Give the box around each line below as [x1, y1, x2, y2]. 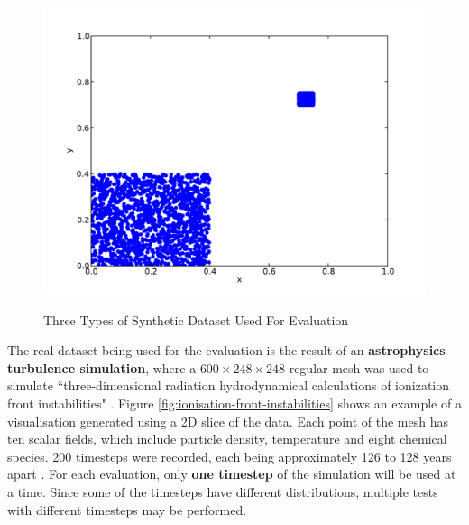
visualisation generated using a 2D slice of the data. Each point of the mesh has [7, 411, 448, 430]
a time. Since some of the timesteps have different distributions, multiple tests [7, 482, 438, 501]
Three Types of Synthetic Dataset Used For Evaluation [43, 310, 349, 329]
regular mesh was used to [289, 358, 429, 377]
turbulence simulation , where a [7, 358, 197, 377]
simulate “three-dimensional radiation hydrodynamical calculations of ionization [7, 376, 450, 395]
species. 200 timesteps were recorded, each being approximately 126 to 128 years [7, 446, 452, 465]
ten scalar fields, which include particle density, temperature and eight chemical [7, 429, 447, 448]
